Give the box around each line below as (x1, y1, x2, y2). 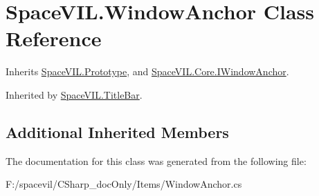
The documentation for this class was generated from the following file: (6, 153, 307, 168)
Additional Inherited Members (6, 121, 229, 142)
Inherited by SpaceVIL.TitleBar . (6, 87, 143, 101)
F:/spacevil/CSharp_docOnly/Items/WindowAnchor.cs (6, 177, 242, 191)
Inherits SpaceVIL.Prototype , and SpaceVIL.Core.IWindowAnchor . (6, 64, 289, 79)
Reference (6, 24, 102, 52)
